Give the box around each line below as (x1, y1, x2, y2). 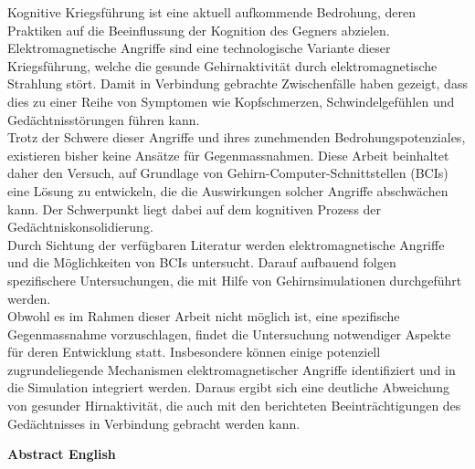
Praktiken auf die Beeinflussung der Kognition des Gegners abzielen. (7, 20, 390, 39)
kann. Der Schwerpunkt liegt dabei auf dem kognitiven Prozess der (7, 199, 382, 218)
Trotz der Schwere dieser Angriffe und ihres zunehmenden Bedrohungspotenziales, (7, 128, 466, 147)
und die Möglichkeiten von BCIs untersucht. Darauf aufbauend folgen (7, 253, 396, 272)
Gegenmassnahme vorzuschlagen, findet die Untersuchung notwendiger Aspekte (7, 324, 451, 343)
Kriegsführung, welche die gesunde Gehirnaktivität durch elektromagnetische (7, 56, 438, 75)
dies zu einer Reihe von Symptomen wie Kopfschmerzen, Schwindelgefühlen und (7, 91, 455, 110)
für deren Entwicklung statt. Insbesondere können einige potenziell (7, 342, 381, 361)
